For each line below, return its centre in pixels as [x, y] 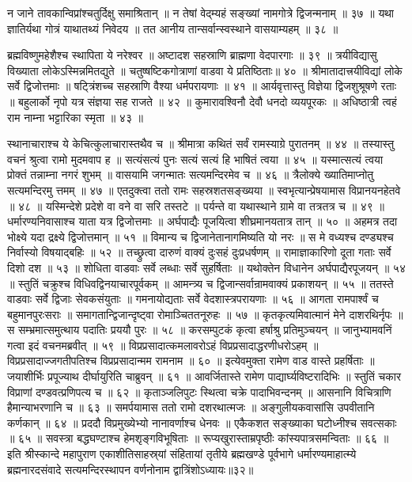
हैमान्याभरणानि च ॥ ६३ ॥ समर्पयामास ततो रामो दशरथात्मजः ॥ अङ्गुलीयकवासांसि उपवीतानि [191, 407]
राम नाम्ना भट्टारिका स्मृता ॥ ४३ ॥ [76, 117]
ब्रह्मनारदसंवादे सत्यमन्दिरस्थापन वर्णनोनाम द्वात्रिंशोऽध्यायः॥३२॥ [130, 469]
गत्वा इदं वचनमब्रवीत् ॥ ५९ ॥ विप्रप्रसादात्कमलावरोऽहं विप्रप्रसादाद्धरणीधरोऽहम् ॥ [163, 345]
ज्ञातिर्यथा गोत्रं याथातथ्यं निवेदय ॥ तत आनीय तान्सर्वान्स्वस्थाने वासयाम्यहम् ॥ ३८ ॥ [173, 28]
